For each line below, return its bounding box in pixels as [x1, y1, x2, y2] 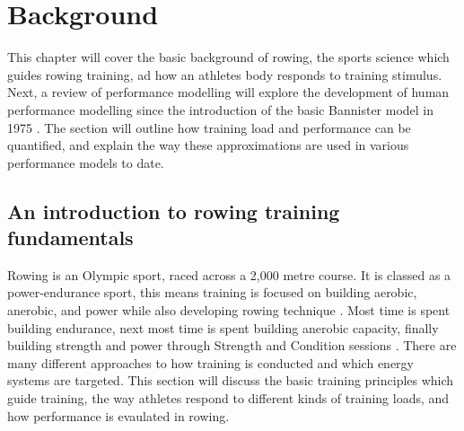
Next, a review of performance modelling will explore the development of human [7, 83, 450, 101]
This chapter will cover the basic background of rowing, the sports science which [7, 48, 450, 66]
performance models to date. [7, 153, 164, 172]
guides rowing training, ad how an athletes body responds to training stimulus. [7, 65, 442, 84]
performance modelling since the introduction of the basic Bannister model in [7, 100, 434, 119]
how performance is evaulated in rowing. [7, 406, 230, 425]
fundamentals [7, 224, 134, 251]
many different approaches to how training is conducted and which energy [7, 353, 414, 372]
